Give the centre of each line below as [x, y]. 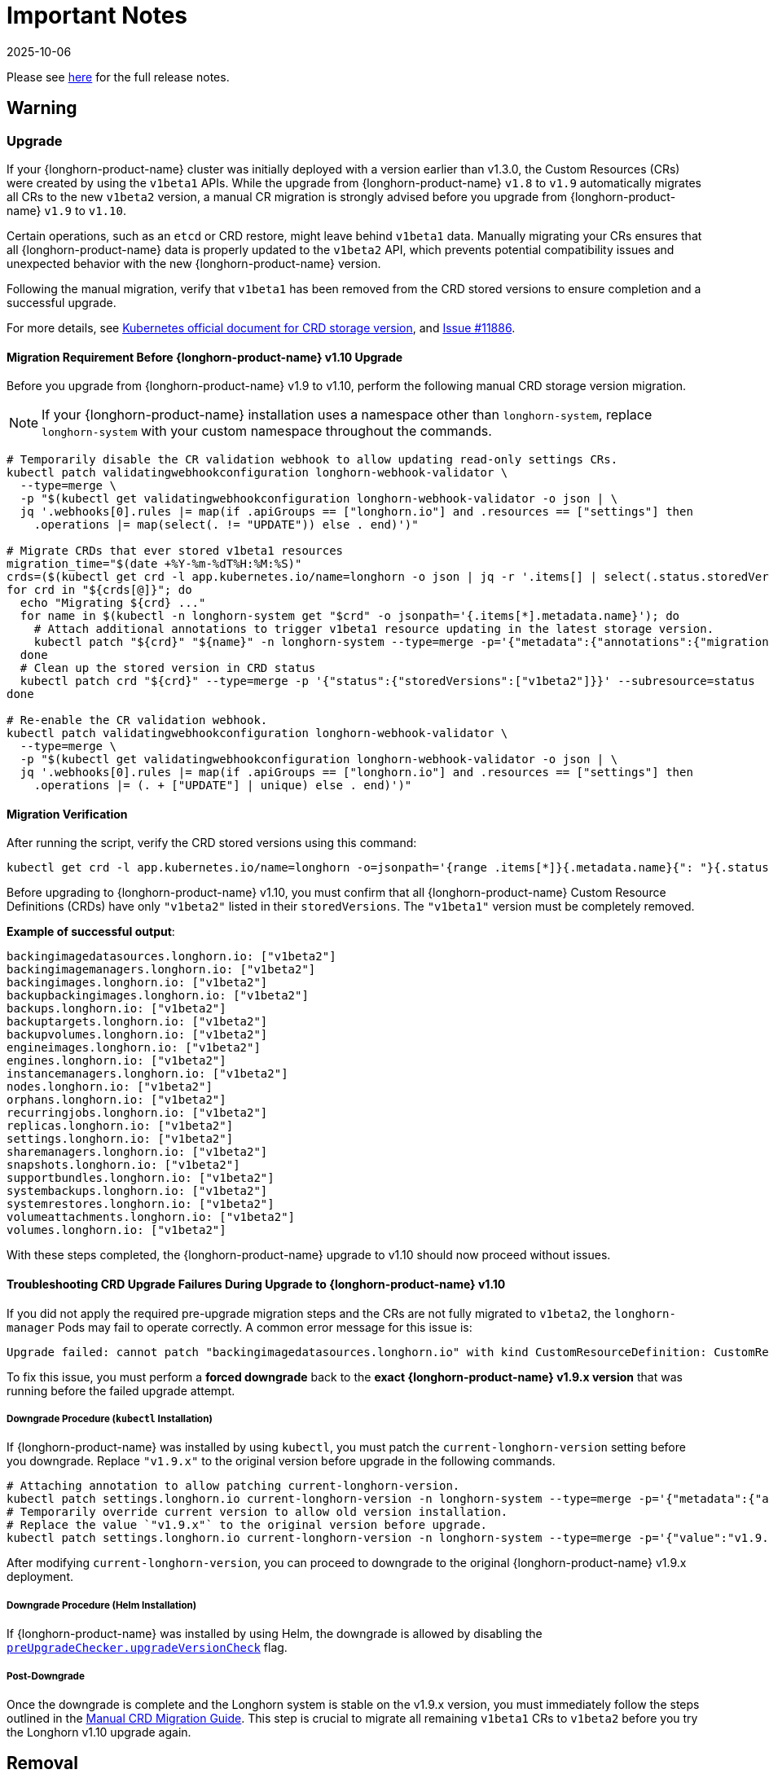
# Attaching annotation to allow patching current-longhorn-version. [233, 1486]
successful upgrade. [62, 302]
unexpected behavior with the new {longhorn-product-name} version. [194, 263]
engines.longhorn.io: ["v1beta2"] [116, 1061]
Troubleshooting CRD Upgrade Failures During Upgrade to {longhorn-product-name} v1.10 [256, 1284]
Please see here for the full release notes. [118, 77]
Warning [42, 108]
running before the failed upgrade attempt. [121, 1390]
